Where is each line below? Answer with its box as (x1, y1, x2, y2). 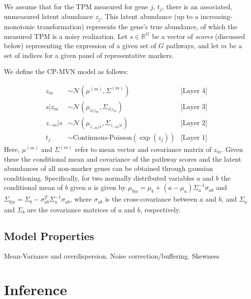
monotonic (4, 21, 35, 31)
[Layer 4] (180, 87, 207, 94)
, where (70, 194, 92, 204)
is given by (93, 182, 126, 192)
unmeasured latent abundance (4, 11, 93, 21)
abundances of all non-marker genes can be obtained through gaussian (4, 163, 213, 173)
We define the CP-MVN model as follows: (4, 66, 128, 76)
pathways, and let (166, 40, 219, 51)
